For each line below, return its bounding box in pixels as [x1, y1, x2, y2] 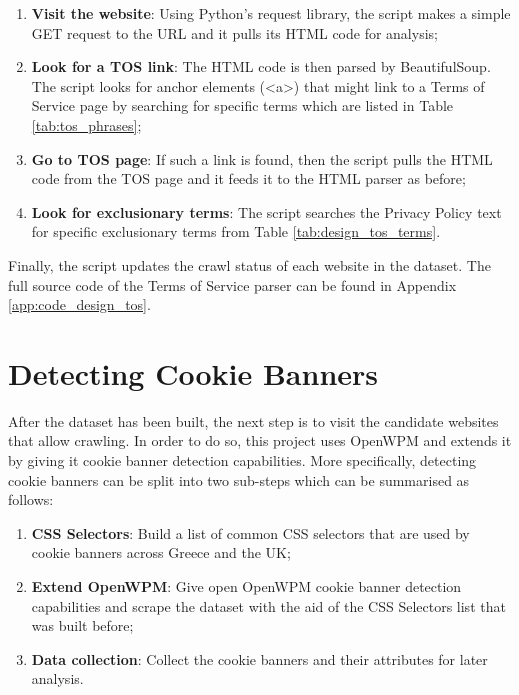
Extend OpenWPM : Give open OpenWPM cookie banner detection [31, 576, 462, 596]
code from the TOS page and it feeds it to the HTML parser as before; [31, 168, 466, 189]
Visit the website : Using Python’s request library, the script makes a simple [31, 3, 511, 23]
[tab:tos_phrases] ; [31, 114, 142, 135]
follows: [8, 489, 54, 510]
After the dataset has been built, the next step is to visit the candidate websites [8, 410, 499, 431]
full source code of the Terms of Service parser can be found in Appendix [8, 274, 457, 295]
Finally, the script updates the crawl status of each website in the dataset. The [8, 254, 491, 275]
